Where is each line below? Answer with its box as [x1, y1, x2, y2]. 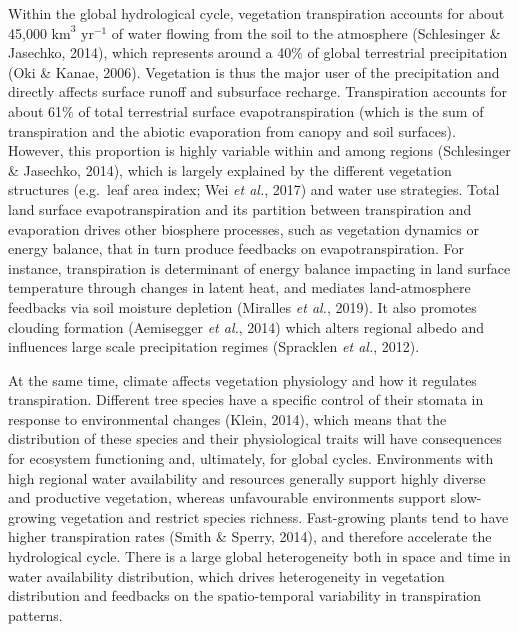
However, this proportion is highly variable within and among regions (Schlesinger [8, 140, 511, 161]
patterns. [8, 604, 63, 625]
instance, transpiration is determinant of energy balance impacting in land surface [8, 257, 511, 278]
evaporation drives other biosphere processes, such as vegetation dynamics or [8, 218, 479, 239]
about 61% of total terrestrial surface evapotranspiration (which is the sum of [8, 100, 484, 121]
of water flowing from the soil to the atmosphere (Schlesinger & [111, 22, 501, 43]
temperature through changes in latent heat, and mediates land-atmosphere [8, 277, 471, 298]
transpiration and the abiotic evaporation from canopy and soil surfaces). [8, 120, 456, 141]
